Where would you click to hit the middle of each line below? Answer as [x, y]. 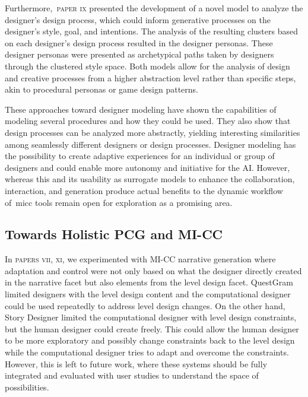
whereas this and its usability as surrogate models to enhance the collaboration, [150, 179]
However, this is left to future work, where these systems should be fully [136, 363]
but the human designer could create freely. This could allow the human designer [152, 328]
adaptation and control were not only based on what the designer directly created [153, 270]
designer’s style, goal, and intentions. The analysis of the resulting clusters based [151, 31]
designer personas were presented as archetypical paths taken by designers [139, 54]
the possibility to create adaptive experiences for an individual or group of [140, 156]
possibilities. [27, 387]
